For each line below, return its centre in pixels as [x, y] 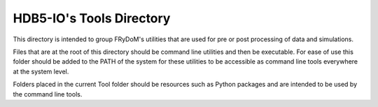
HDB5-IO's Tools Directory [92, 18]
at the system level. [41, 71]
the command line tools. [48, 94]
